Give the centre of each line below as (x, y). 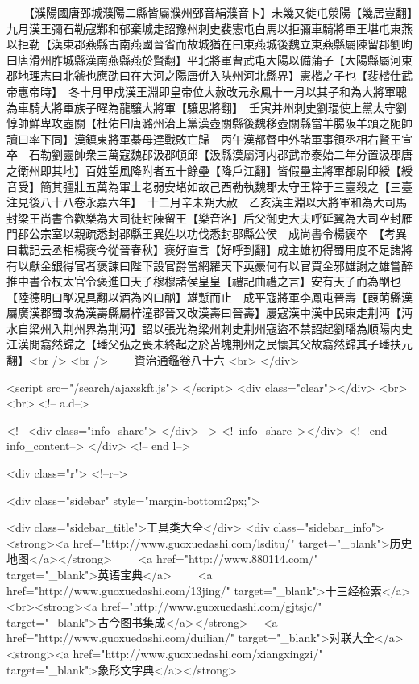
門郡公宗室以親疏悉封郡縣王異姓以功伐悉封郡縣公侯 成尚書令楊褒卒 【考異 (207, 234)
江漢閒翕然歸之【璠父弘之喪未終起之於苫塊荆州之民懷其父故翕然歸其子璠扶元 (209, 344)
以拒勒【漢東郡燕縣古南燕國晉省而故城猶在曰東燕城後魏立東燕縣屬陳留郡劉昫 (209, 44)
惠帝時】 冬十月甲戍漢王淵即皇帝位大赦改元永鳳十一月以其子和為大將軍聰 (212, 91)
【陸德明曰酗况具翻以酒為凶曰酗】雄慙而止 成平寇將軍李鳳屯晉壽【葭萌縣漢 (209, 296)
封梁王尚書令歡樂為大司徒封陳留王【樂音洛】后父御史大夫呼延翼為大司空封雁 (209, 217)
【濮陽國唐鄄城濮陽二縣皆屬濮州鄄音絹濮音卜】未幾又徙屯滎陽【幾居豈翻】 (220, 12)
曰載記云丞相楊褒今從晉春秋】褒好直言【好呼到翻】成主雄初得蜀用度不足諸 (204, 249)
